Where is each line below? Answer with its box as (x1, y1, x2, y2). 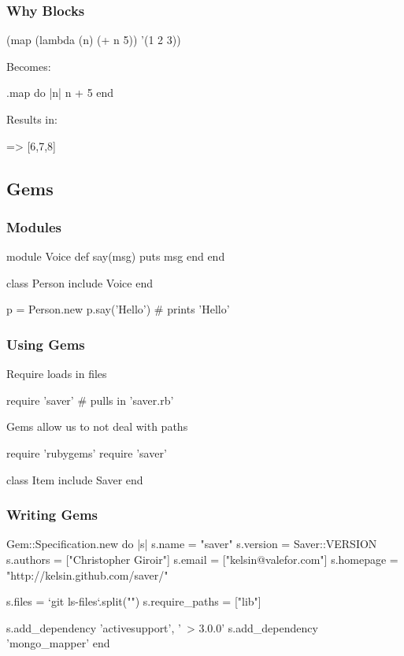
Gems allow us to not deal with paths (6, 418, 188, 435)
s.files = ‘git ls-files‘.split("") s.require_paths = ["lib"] (6, 593, 261, 610)
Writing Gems (6, 505, 98, 524)
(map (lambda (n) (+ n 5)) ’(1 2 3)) (6, 32, 181, 48)
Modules (6, 217, 61, 236)
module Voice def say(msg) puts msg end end (6, 248, 225, 265)
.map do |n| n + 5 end (6, 84, 114, 101)
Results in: (6, 111, 57, 127)
